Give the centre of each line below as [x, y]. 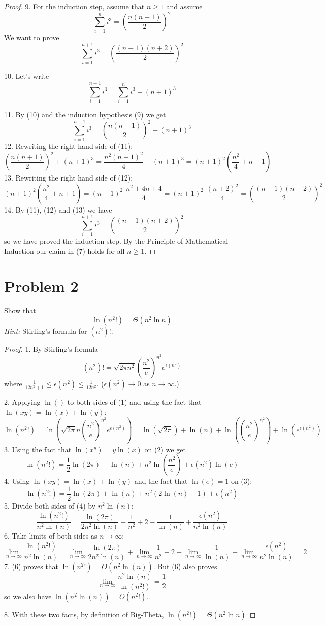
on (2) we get [165, 449]
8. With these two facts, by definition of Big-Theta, [84, 614]
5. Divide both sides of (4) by [50, 505]
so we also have [28, 596]
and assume [184, 6]
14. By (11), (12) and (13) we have [58, 209]
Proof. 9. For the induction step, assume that [74, 6]
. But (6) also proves [185, 566]
